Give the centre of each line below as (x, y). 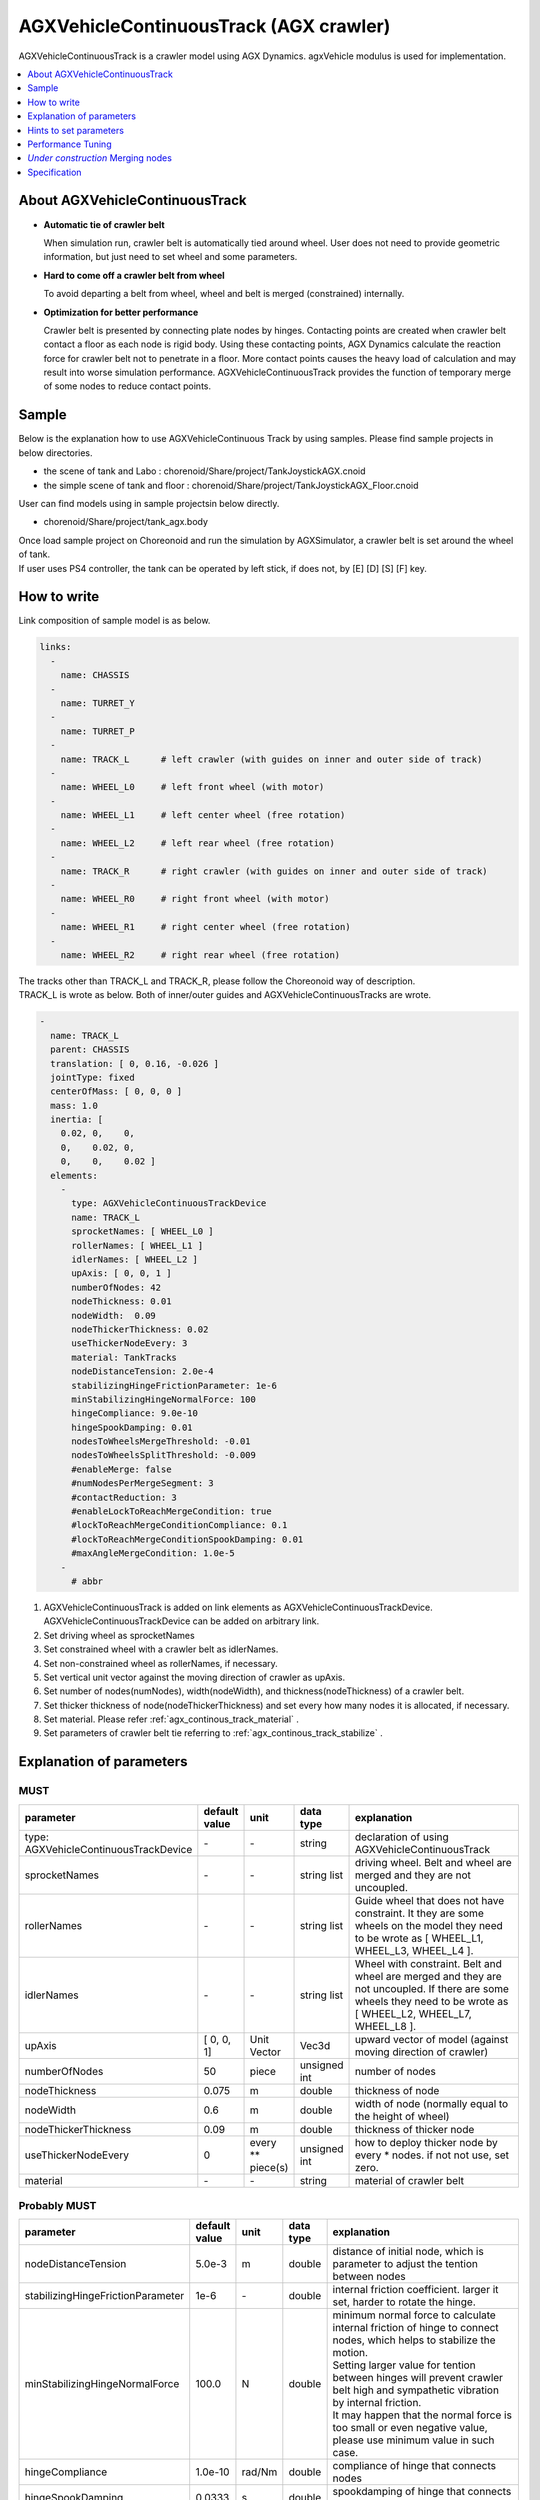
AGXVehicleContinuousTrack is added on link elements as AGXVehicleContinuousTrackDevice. (238, 1607)
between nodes (369, 2277)
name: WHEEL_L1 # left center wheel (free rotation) (203, 815)
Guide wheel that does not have (429, 1900)
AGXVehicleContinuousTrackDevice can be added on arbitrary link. (181, 1621)
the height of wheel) (402, 2116)
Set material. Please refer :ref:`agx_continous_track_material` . (171, 1719)
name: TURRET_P (97, 731)
